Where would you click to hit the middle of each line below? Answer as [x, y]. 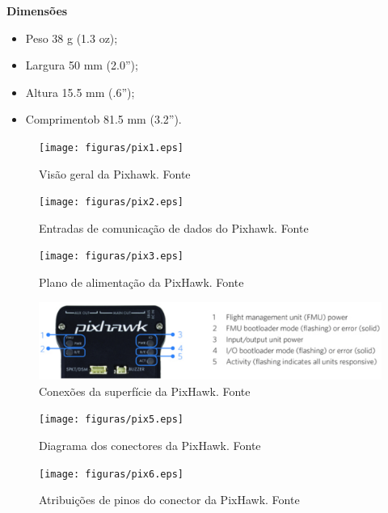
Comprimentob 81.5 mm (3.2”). [103, 119]
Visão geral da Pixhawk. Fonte [115, 173]
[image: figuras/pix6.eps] [111, 474]
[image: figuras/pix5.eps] [111, 420]
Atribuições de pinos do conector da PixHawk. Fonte [169, 500]
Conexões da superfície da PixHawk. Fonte [145, 391]
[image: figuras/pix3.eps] [111, 256]
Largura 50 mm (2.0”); [82, 65]
